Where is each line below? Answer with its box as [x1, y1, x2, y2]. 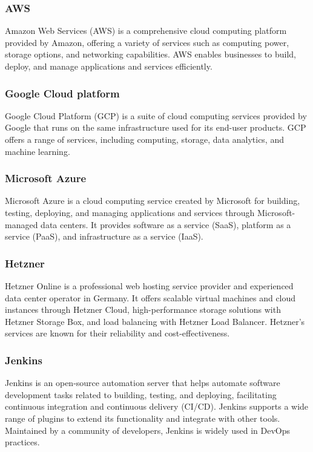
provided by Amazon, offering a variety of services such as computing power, [5, 36, 289, 48]
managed [5, 218, 38, 231]
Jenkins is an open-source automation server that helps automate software [5, 376, 280, 389]
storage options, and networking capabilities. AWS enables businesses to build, [5, 48, 296, 61]
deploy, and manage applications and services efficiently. [5, 60, 213, 72]
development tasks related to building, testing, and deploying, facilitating [5, 388, 277, 401]
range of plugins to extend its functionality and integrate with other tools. [5, 411, 280, 424]
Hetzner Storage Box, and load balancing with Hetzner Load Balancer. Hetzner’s [5, 315, 305, 327]
